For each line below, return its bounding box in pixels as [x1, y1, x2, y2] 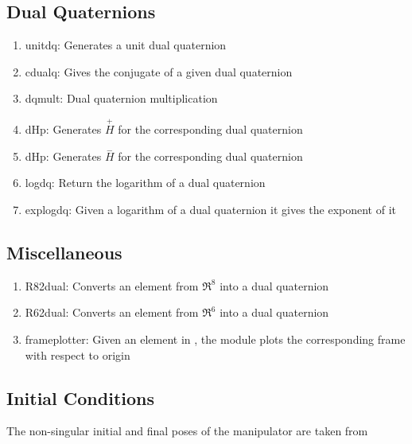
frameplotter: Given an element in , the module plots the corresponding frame [25, 330, 406, 347]
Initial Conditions [6, 385, 155, 410]
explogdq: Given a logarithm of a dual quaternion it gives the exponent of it [25, 201, 396, 217]
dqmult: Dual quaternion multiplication [25, 90, 218, 107]
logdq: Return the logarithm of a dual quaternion [25, 174, 266, 191]
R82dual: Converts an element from [25, 277, 199, 294]
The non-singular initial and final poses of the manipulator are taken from [6, 423, 368, 439]
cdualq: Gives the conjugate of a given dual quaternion [25, 63, 293, 80]
